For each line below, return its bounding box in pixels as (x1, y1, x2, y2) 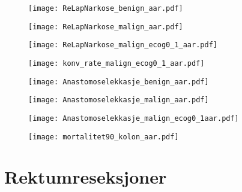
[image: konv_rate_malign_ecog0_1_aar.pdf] (28, 59, 205, 68)
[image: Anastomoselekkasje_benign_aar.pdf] (28, 77, 209, 86)
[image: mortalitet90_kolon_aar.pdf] (28, 132, 179, 141)
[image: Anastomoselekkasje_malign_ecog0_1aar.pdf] (28, 114, 239, 123)
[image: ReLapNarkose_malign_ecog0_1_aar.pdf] (28, 41, 217, 50)
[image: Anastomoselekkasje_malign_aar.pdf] (28, 96, 209, 105)
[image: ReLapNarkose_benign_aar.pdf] (28, 4, 183, 13)
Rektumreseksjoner (4, 164, 167, 189)
